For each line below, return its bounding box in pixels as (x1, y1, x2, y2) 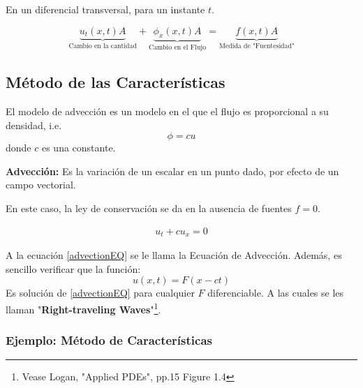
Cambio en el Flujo (148, 44, 207, 52)
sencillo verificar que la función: (6, 261, 141, 276)
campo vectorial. (6, 177, 76, 192)
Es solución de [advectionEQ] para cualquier (6, 285, 195, 300)
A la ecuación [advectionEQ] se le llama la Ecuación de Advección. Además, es (6, 248, 342, 262)
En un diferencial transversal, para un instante (6, 2, 205, 16)
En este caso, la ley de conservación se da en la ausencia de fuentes (6, 201, 292, 215)
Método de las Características (6, 71, 225, 93)
